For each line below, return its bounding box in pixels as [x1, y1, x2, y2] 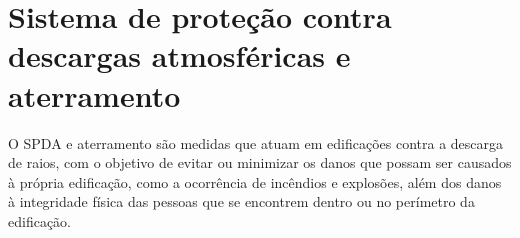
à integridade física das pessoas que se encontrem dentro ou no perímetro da [8, 191, 475, 212]
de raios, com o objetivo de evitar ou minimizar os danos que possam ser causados [8, 152, 512, 173]
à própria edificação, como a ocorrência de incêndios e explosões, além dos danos [8, 171, 502, 192]
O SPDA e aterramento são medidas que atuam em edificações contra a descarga [8, 132, 504, 153]
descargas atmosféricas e [8, 35, 351, 76]
